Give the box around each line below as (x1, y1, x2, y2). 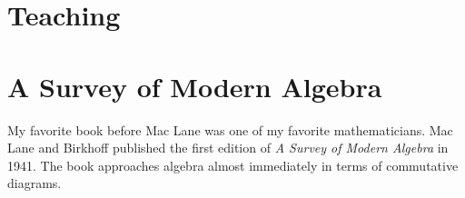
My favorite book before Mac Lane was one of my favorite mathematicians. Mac (7, 120, 453, 139)
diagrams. (7, 173, 62, 193)
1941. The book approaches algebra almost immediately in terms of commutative (7, 155, 459, 174)
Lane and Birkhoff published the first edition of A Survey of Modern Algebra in (7, 138, 449, 157)
